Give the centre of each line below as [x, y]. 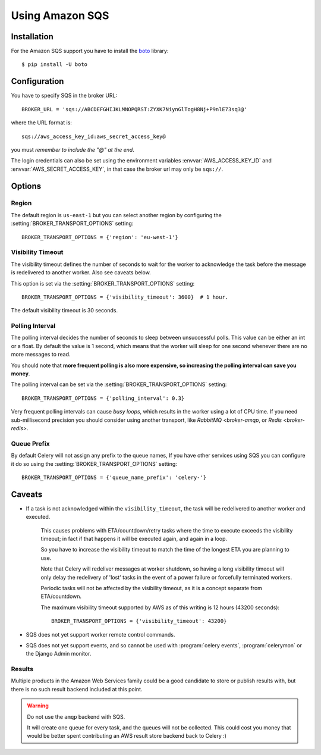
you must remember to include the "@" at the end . [73, 149]
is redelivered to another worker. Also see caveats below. [81, 272]
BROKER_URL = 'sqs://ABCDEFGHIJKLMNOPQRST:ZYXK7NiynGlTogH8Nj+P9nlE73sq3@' [134, 109]
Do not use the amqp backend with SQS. [76, 716]
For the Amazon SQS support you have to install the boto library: [90, 51]
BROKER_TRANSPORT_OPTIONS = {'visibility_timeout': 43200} [139, 621]
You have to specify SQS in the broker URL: [64, 96]
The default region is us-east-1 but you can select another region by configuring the [117, 215]
